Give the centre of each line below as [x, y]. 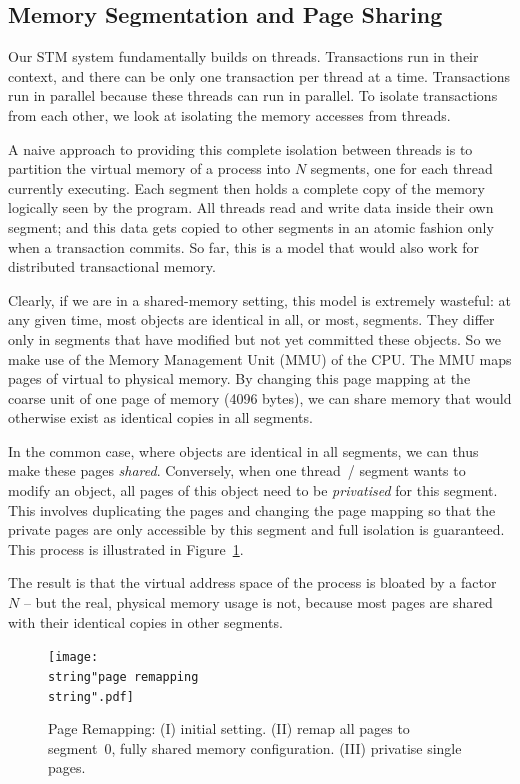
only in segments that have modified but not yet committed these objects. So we [254, 338]
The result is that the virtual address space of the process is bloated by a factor [252, 582]
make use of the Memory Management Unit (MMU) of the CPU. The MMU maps [260, 358]
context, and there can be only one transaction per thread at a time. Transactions [259, 75]
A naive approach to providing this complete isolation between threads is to [240, 148]
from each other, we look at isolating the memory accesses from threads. [229, 114]
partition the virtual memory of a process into [149, 168]
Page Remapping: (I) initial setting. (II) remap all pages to [229, 728]
